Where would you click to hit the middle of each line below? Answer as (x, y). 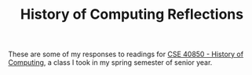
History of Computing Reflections (132, 14)
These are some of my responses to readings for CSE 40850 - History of (126, 54)
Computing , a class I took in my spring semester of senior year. (110, 62)
